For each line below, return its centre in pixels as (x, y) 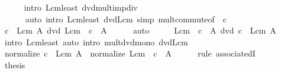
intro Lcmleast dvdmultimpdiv (81, 7)
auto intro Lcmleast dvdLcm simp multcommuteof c (126, 19)
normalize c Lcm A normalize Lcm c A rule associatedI (130, 53)
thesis (15, 64)
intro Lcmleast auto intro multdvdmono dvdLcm (96, 42)
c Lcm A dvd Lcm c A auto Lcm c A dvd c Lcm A (140, 30)
